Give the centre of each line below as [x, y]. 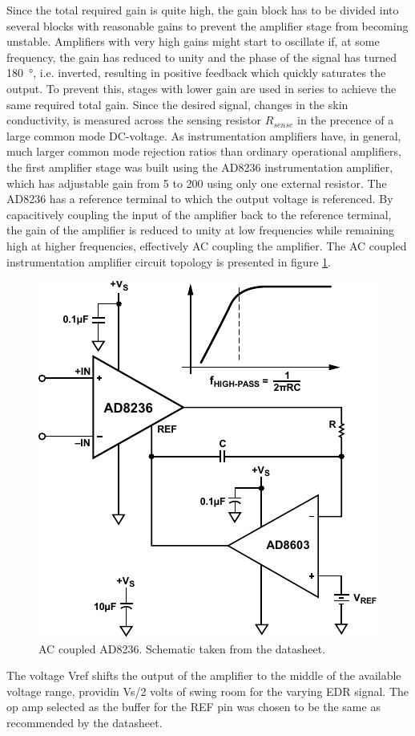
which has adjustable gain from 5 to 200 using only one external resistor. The [197, 183]
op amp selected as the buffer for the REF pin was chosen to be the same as [193, 707]
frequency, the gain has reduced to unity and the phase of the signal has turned [201, 57]
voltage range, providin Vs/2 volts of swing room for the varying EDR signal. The [207, 691]
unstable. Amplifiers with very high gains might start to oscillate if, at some [193, 41]
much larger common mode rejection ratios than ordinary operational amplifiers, [204, 151]
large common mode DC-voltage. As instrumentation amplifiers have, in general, [204, 135]
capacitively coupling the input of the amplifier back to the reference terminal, [199, 214]
